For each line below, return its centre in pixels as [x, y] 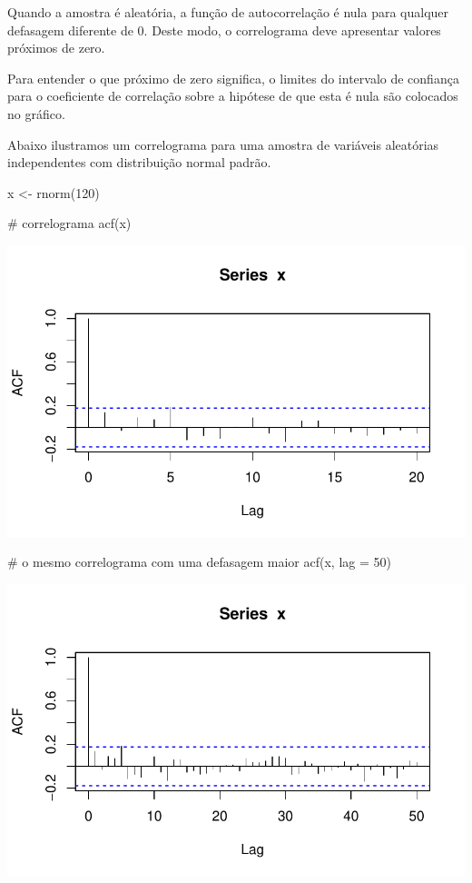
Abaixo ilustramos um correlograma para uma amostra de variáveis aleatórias [223, 144]
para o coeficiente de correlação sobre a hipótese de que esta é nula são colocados [233, 96]
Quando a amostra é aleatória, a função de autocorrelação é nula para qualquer [228, 12]
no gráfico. [36, 113]
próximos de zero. [56, 48]
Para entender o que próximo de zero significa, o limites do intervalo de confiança [233, 78]
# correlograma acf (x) [69, 223]
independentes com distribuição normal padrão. [139, 162]
